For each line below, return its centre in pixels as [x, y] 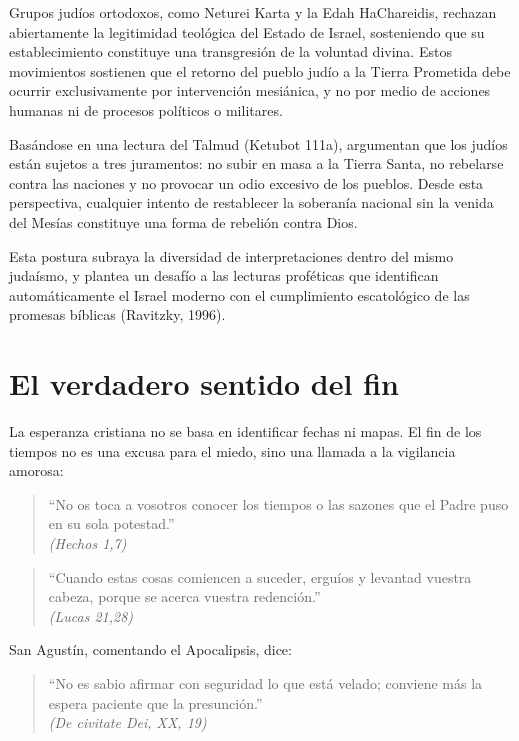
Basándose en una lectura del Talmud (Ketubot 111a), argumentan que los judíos [258, 143]
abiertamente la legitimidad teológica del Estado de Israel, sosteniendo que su [247, 31]
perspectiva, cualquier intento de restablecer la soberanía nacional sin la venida [251, 202]
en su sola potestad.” [111, 523]
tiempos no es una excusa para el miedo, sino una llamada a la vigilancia [232, 450]
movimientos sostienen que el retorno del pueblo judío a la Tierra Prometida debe [260, 70]
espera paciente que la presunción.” [155, 702]
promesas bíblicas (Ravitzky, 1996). [117, 314]
